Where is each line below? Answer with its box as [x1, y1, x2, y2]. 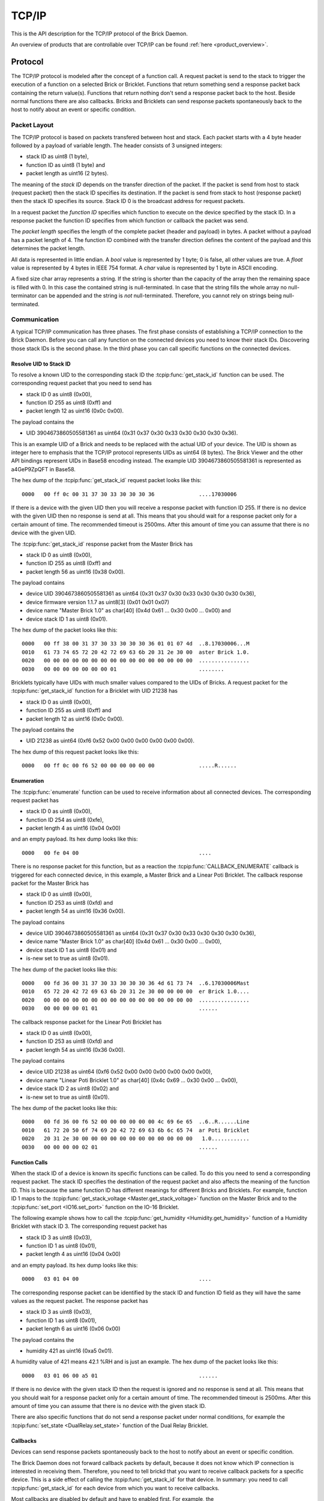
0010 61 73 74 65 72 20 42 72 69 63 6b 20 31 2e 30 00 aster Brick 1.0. [22, 648, 250, 656]
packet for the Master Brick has [11, 880, 89, 887]
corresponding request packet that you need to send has [11, 379, 152, 387]
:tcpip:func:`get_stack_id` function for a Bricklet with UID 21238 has [11, 687, 178, 695]
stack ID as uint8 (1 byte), [26, 153, 89, 160]
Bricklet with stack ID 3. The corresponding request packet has [11, 1222, 167, 1230]
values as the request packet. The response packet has [11, 1297, 148, 1305]
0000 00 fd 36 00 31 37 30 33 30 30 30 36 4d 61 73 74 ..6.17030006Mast [22, 979, 250, 986]
